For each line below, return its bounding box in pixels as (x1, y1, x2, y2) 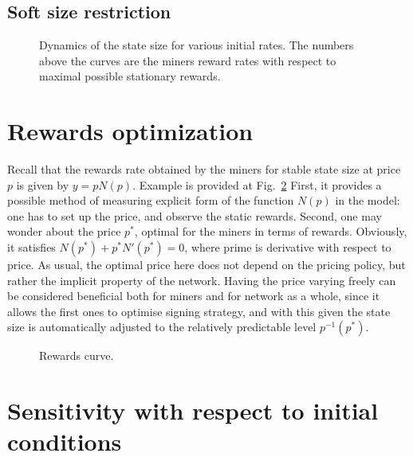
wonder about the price (7, 223, 121, 240)
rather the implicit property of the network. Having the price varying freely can (7, 271, 396, 288)
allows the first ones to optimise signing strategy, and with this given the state (7, 303, 391, 319)
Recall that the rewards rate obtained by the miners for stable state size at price (7, 161, 401, 178)
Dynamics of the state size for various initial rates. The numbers (39, 37, 354, 53)
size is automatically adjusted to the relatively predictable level (7, 318, 317, 335)
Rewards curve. (39, 347, 114, 364)
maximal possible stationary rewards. (39, 68, 221, 84)
